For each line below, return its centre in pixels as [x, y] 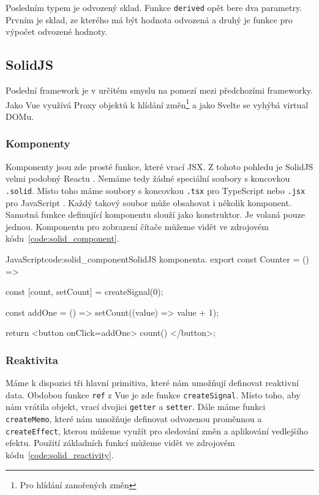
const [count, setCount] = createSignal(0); [84, 292]
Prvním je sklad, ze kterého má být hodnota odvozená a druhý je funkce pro [149, 19]
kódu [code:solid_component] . [62, 238]
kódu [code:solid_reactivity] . [60, 454]
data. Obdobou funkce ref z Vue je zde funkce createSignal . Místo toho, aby [153, 394]
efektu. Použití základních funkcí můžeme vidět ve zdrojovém [120, 443]
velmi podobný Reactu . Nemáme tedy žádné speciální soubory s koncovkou [148, 178]
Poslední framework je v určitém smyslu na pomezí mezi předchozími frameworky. [159, 90]
